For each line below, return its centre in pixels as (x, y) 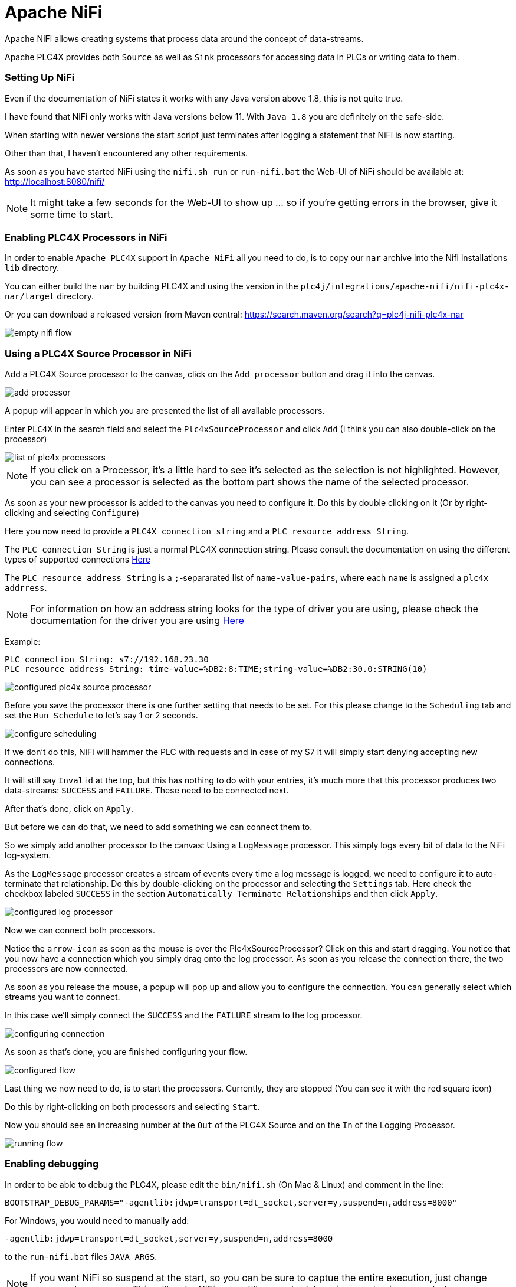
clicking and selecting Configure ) (72, 513)
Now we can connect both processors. (80, 930)
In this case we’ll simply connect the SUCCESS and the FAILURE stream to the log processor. (184, 1015)
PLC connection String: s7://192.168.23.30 (107, 659)
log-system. (28, 855)
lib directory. (32, 268)
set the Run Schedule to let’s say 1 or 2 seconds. (101, 715)
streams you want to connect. (63, 997)
